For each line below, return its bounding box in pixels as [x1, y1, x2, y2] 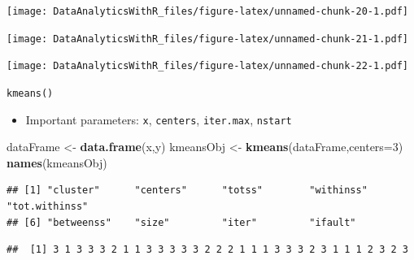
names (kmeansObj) [7, 154, 107, 171]
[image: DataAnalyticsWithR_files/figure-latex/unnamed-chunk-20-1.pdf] [7, 6, 408, 17]
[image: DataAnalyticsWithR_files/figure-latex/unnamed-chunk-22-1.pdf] [7, 60, 408, 72]
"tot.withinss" [7, 201, 89, 213]
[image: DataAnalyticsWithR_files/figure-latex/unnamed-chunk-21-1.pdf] [7, 32, 408, 45]
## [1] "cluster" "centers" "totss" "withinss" [7, 184, 368, 197]
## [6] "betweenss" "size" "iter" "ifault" [7, 216, 356, 228]
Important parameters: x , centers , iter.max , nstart [25, 110, 292, 128]
